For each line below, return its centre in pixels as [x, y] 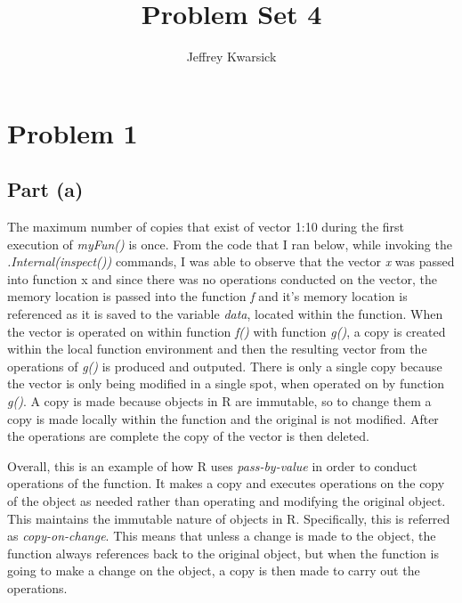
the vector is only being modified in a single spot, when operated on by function [226, 383]
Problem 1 [73, 132]
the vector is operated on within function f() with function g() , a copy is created [227, 331]
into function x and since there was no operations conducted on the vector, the [222, 278]
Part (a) [45, 189]
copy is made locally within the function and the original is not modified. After [223, 418]
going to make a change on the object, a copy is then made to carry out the [214, 570]
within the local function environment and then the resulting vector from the [217, 349]
